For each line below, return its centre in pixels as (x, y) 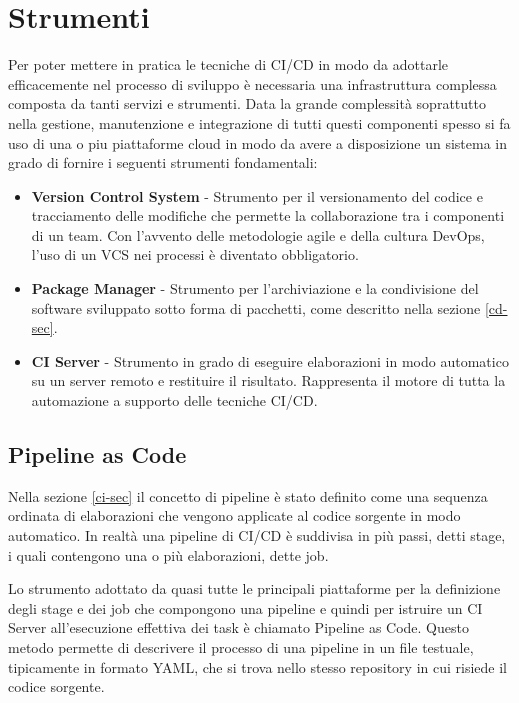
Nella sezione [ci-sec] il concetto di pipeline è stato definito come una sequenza (248, 495)
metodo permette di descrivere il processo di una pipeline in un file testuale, (241, 646)
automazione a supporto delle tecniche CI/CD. (174, 400)
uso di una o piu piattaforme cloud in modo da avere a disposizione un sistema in (258, 142)
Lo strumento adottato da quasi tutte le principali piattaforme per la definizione (254, 588)
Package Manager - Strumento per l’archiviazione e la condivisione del (255, 288)
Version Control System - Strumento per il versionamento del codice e (257, 195)
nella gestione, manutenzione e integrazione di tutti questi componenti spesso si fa (259, 122)
